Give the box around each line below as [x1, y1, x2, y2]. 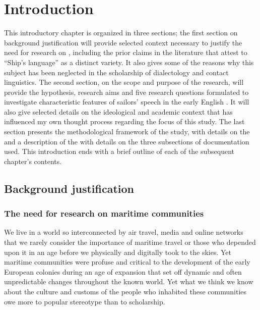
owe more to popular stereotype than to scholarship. [4, 296, 165, 306]
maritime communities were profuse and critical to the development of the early [4, 256, 250, 267]
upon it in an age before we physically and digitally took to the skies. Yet [4, 246, 232, 257]
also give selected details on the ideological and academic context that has [4, 106, 233, 117]
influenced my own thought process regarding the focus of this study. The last [4, 116, 245, 127]
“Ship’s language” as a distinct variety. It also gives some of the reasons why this [4, 57, 254, 67]
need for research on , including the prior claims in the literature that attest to [4, 47, 247, 58]
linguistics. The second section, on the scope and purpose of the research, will [4, 77, 244, 87]
